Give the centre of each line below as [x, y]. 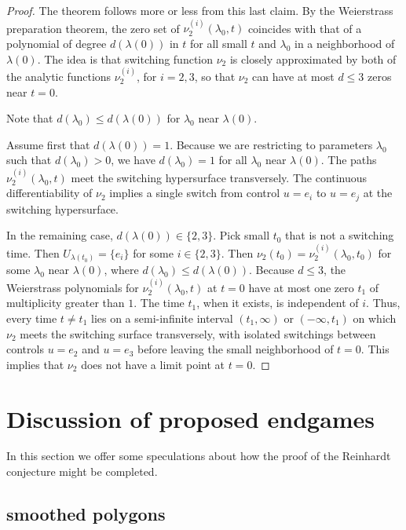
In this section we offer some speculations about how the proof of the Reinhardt [199, 456]
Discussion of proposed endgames [191, 418]
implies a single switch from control [195, 193]
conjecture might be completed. [82, 472]
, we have [133, 160]
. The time [159, 303]
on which [375, 318]
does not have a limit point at [153, 364]
